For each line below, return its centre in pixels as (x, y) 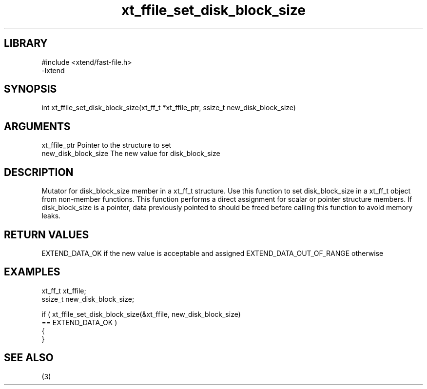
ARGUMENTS (37, 126)
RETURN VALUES (47, 234)
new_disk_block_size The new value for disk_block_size (131, 154)
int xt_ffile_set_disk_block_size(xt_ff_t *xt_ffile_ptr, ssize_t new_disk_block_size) (169, 108)
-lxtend (53, 70)
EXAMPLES (32, 272)
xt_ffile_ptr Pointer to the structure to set (107, 145)
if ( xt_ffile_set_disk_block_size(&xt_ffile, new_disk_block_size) (141, 314)
